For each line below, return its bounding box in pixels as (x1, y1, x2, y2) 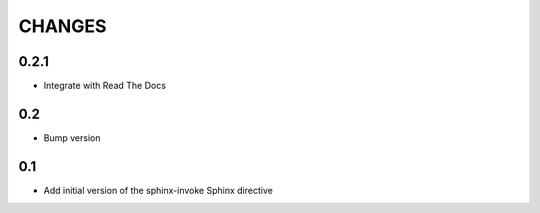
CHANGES (18, 15, 107, 37)
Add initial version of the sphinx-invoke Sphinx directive (43, 184, 274, 196)
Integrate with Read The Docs (43, 80, 167, 92)
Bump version (43, 131, 101, 144)
